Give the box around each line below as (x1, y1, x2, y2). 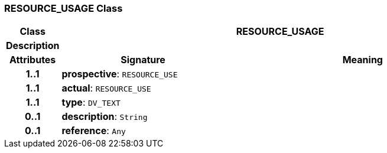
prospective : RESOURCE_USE (61, 68, 178, 80)
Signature (121, 54, 165, 66)
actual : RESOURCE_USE (61, 82, 151, 95)
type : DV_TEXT (61, 96, 121, 109)
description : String (61, 110, 148, 123)
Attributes (9, 54, 56, 66)
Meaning (342, 54, 383, 66)
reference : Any (61, 125, 126, 137)
